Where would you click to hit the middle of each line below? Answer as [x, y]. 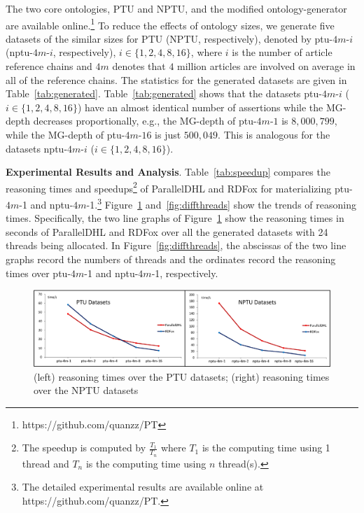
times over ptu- [38, 273]
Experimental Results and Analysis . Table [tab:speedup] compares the [168, 172]
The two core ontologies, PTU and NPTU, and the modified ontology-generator [176, 8]
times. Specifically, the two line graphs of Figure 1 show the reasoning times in [175, 218]
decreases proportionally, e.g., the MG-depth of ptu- [145, 121]
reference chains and [49, 66]
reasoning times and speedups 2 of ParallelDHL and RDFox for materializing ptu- [179, 187]
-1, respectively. [185, 273]
